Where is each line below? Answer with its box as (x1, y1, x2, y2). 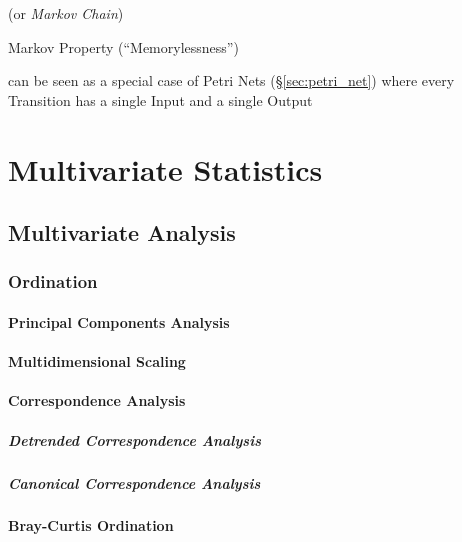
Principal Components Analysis (8, 311, 230, 332)
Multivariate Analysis (8, 217, 236, 248)
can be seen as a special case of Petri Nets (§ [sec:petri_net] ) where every (8, 70, 455, 91)
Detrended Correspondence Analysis (8, 429, 261, 450)
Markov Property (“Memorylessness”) (8, 36, 239, 57)
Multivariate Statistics (8, 148, 323, 189)
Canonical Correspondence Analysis (8, 472, 261, 493)
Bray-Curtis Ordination (8, 515, 174, 536)
